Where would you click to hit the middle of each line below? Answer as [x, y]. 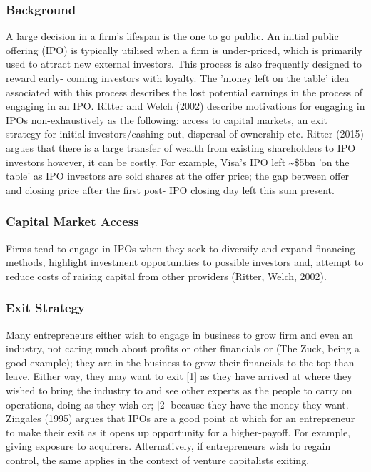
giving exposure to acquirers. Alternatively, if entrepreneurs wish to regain [168, 446]
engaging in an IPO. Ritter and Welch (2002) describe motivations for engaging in [185, 106]
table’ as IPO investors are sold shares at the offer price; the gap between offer [178, 176]
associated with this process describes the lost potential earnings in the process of [184, 92]
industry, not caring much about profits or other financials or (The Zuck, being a [183, 348]
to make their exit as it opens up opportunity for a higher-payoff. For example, [178, 432]
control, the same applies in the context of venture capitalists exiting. [158, 460]
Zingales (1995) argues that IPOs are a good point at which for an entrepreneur [181, 418]
